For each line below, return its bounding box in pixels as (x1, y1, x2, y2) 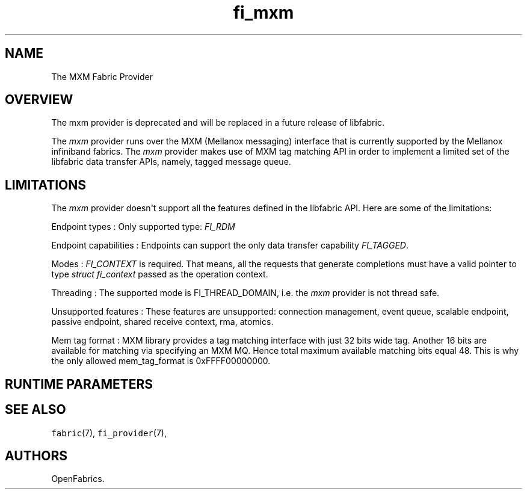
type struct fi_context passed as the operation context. (51, 269, 268, 280)
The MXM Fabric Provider (51, 71, 153, 82)
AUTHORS (5, 448, 68, 463)
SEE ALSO (5, 402, 66, 418)
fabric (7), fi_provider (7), (51, 427, 167, 438)
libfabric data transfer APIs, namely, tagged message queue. (51, 156, 291, 167)
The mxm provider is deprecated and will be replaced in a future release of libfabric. (51, 117, 384, 128)
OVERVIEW (5, 92, 73, 108)
